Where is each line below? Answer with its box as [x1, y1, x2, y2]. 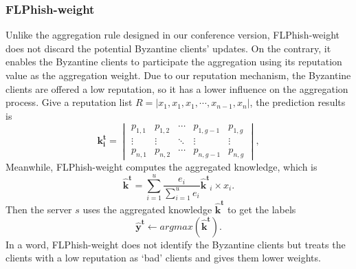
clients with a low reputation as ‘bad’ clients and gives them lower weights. [5, 250, 321, 265]
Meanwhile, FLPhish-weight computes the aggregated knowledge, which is [5, 160, 318, 174]
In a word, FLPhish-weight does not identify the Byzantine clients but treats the [5, 237, 346, 251]
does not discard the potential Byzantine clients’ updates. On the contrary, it [5, 41, 331, 55]
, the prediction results [249, 95, 346, 109]
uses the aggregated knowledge [82, 202, 212, 217]
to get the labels [227, 202, 296, 217]
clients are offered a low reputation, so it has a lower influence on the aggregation [5, 81, 348, 96]
